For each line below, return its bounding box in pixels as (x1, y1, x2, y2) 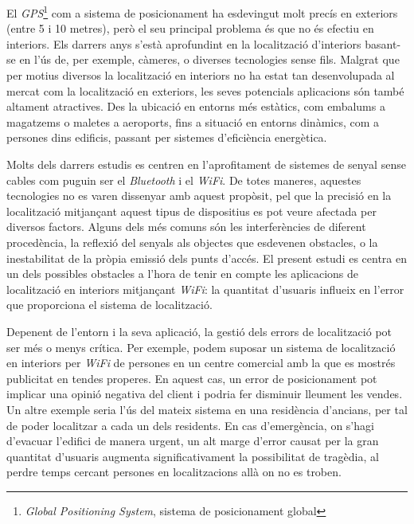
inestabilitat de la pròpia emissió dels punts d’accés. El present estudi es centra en (6, 249, 408, 266)
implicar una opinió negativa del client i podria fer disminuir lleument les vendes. (6, 385, 403, 402)
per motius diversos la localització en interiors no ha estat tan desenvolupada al (6, 67, 395, 84)
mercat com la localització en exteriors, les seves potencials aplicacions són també (6, 82, 404, 99)
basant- (365, 35, 401, 52)
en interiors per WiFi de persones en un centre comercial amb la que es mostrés (6, 354, 396, 371)
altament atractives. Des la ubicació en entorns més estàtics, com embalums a (6, 98, 385, 115)
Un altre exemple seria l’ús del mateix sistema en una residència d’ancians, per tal (6, 401, 408, 417)
